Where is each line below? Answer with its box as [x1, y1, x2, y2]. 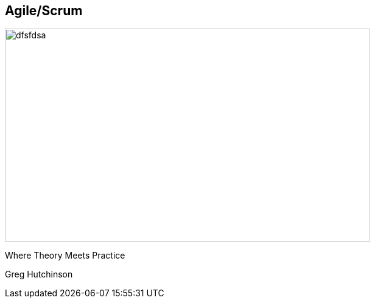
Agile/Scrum [5, 3, 83, 18]
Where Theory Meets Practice [5, 250, 125, 261]
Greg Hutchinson [5, 269, 73, 280]
